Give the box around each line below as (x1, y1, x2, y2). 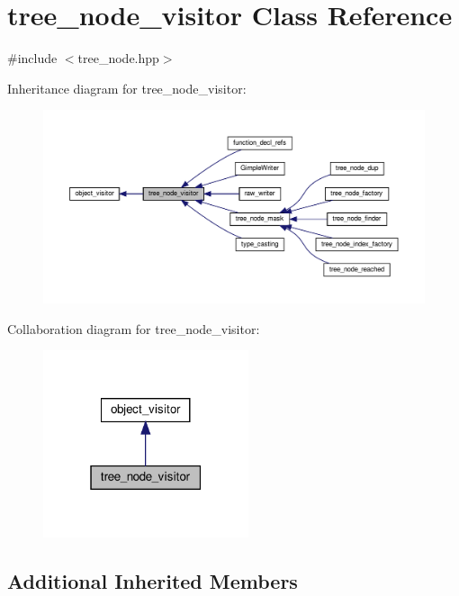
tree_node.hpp (77, 49, 159, 68)
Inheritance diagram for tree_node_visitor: (7, 78, 247, 97)
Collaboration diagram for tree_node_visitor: (7, 319, 260, 338)
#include (7, 49, 58, 68)
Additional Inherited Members (7, 566, 298, 594)
